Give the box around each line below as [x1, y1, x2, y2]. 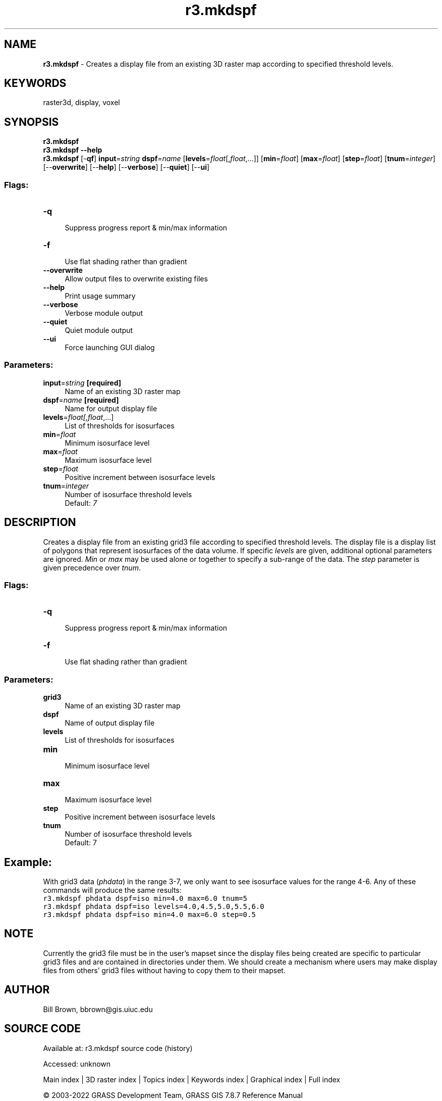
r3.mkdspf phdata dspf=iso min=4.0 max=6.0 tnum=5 [43, 894, 247, 902]
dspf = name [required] [43, 395, 119, 404]
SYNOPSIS [4, 115, 59, 128]
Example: [4, 855, 52, 869]
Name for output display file [65, 404, 157, 413]
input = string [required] [43, 378, 122, 387]
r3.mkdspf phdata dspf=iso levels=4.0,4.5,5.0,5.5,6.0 [43, 902, 264, 911]
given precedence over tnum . [43, 563, 141, 572]
